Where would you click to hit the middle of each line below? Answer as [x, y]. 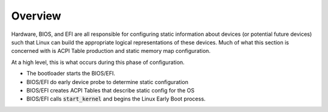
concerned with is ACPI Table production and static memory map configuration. [111, 51]
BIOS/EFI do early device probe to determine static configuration [107, 82]
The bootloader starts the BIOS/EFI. [71, 74]
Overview [36, 16]
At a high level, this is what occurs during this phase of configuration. [98, 62]
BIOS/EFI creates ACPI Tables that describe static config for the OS [110, 90]
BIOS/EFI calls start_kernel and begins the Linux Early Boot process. [116, 99]
